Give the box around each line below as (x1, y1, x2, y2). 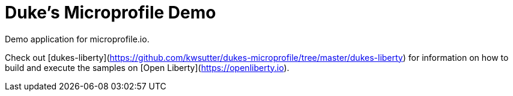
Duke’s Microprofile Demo (5, 2, 216, 23)
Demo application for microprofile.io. (5, 33, 150, 44)
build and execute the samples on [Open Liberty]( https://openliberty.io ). (5, 62, 290, 73)
